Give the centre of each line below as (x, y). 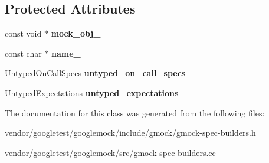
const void (23, 33)
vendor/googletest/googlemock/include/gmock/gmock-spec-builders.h (130, 133)
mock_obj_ (76, 33)
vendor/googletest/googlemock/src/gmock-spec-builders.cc (110, 152)
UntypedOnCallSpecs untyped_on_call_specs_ (99, 73)
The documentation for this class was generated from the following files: (135, 113)
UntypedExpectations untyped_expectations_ (95, 92)
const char (23, 53)
